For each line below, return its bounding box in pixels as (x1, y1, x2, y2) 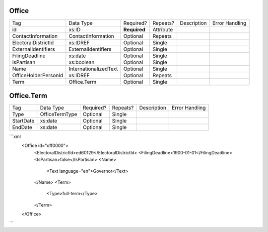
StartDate (12, 117, 35, 124)
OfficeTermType (40, 111, 77, 118)
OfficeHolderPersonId (12, 72, 64, 79)
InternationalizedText (68, 65, 118, 72)
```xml (9, 133, 21, 139)
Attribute (152, 26, 173, 33)
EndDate (12, 124, 32, 131)
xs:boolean (68, 59, 95, 66)
